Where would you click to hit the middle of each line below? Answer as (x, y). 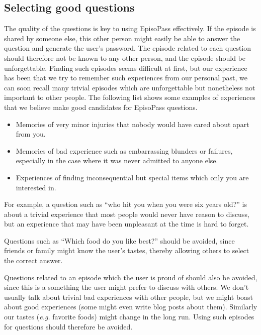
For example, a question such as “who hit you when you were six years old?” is (125, 204)
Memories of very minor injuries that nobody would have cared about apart (133, 124)
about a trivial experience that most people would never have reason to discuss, (127, 214)
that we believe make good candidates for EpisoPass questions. (101, 107)
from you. (31, 134)
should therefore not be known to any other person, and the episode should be (125, 58)
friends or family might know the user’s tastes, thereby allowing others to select (127, 250)
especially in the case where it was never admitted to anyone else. (117, 160)
